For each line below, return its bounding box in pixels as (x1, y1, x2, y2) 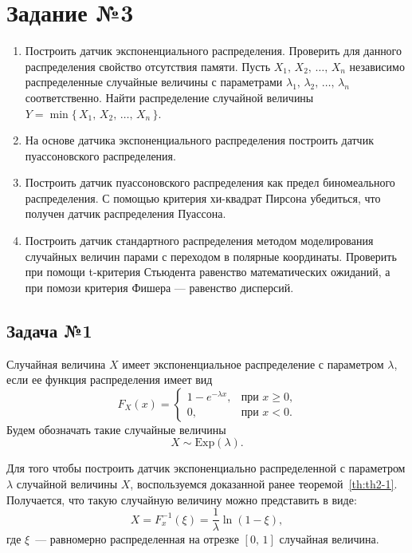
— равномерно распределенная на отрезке (35, 531, 239, 547)
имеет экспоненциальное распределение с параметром (122, 355, 384, 372)
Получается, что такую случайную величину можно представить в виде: (6, 491, 357, 508)
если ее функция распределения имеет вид (6, 371, 213, 388)
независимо (349, 57, 405, 74)
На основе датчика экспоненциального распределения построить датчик (25, 132, 374, 148)
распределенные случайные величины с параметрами (25, 73, 283, 90)
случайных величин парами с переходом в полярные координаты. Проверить (25, 247, 397, 264)
